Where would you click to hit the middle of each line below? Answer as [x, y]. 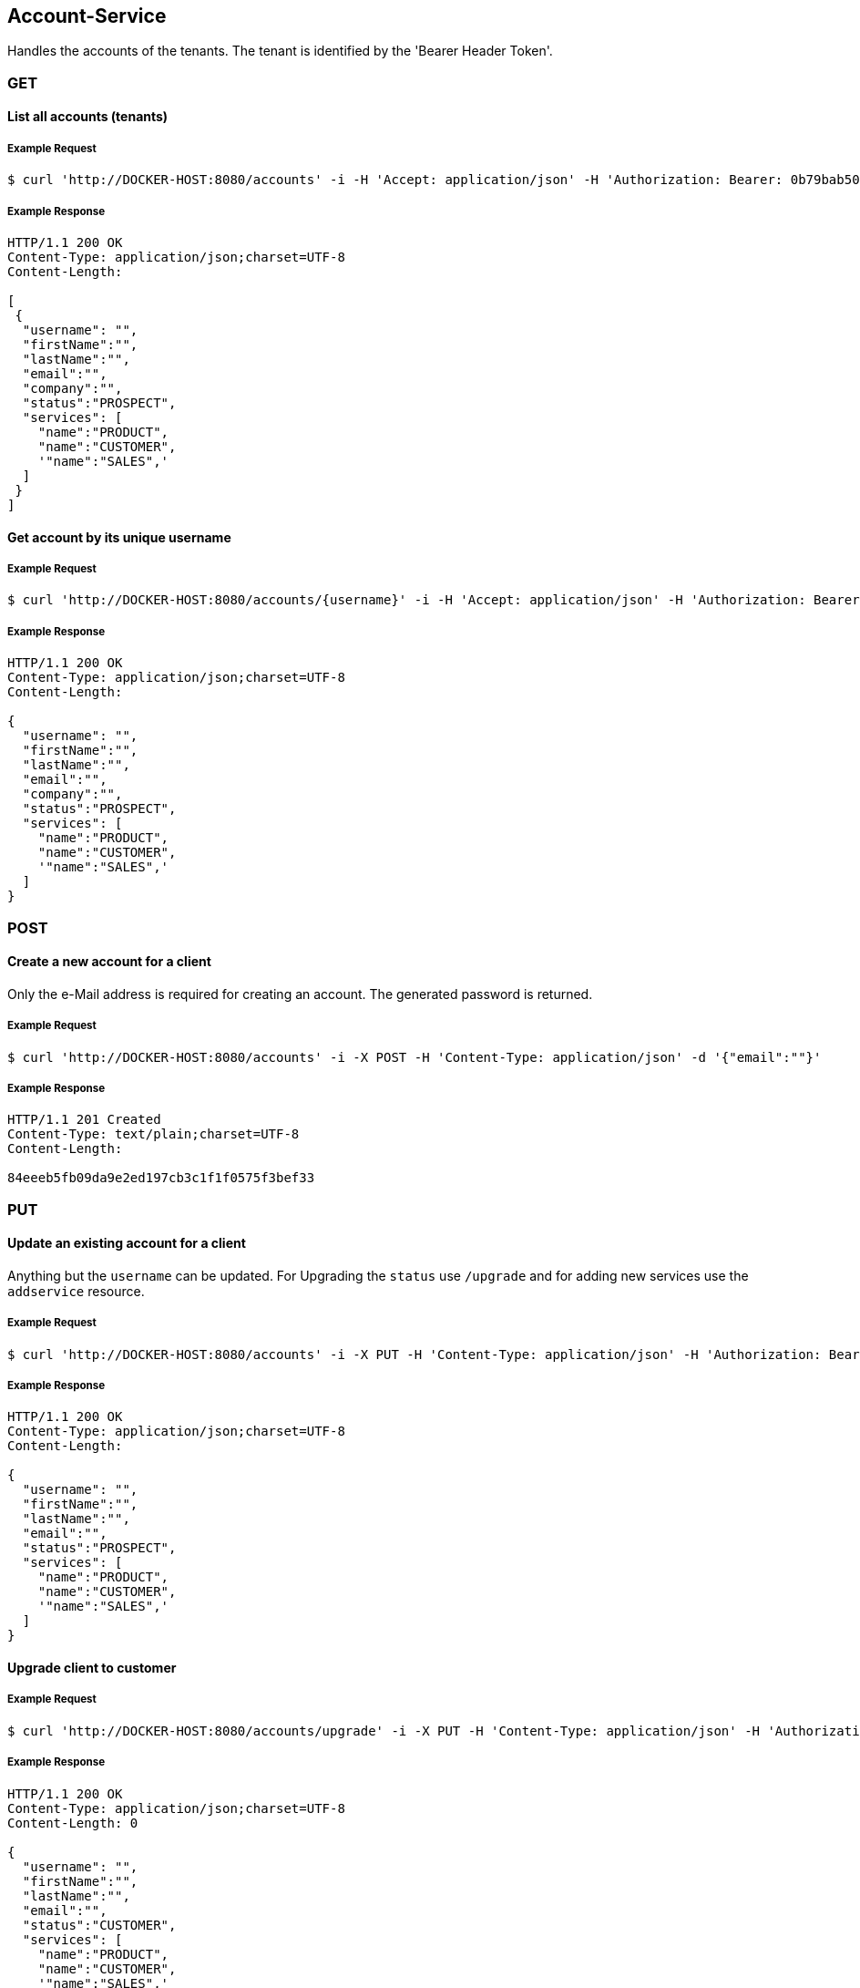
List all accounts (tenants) [88, 117]
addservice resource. [76, 1291]
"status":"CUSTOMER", [99, 1925]
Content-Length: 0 [73, 1823]
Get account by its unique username [119, 537]
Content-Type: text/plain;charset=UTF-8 [154, 1134]
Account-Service [87, 16]
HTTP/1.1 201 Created [84, 1120]
